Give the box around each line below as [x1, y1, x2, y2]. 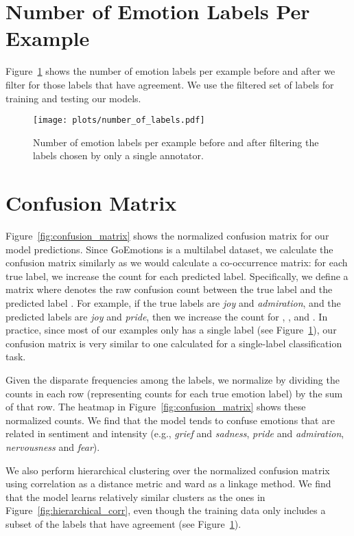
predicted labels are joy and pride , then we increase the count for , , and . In [5, 309, 328, 323]
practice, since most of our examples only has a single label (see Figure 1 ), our [5, 323, 337, 337]
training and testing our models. [5, 91, 141, 105]
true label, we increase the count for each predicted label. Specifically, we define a [5, 268, 349, 283]
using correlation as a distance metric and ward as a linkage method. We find [5, 476, 331, 491]
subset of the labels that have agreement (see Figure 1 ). [5, 516, 241, 531]
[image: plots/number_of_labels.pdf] [33, 115, 205, 126]
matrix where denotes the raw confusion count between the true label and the [5, 282, 333, 296]
